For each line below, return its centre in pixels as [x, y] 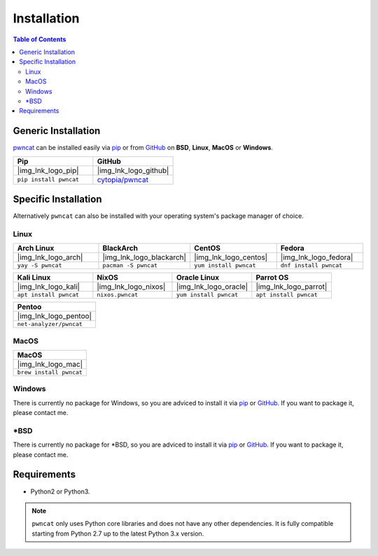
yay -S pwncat [40, 265]
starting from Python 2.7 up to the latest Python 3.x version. [118, 534]
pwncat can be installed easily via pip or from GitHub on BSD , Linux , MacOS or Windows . [143, 148]
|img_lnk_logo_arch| [50, 257]
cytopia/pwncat [122, 179]
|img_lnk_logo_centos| [231, 257]
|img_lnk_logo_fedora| [317, 257]
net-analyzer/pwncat [50, 324]
